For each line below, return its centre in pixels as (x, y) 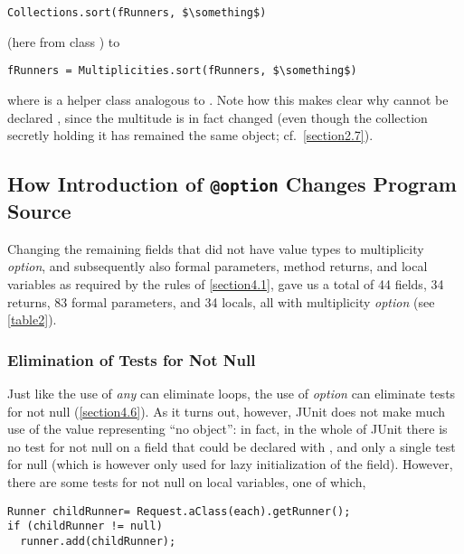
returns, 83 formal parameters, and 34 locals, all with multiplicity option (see (221, 301)
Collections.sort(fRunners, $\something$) (137, 13)
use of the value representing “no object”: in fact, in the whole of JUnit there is (227, 429)
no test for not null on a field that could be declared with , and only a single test (232, 446)
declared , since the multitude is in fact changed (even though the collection (218, 117)
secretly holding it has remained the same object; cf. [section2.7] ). (190, 135)
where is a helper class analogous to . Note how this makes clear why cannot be (228, 99)
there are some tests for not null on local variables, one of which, (187, 482)
